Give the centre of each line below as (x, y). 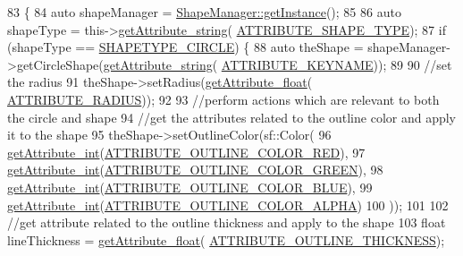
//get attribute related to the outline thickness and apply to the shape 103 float (227, 222)
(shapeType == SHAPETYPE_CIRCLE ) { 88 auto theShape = (185, 47)
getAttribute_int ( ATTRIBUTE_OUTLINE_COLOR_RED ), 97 (186, 152)
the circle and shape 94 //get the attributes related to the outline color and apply (231, 117)
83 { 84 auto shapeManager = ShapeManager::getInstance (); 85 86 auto (204, 12)
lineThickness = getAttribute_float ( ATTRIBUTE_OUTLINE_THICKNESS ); (226, 239)
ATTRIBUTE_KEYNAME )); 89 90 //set (337, 64)
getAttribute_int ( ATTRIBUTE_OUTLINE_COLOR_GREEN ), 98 (195, 170)
